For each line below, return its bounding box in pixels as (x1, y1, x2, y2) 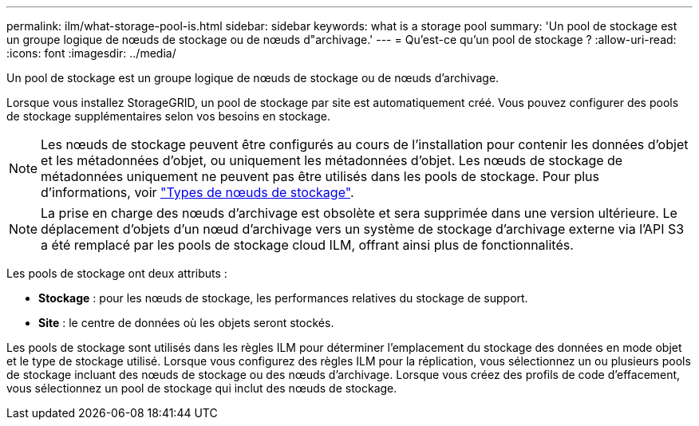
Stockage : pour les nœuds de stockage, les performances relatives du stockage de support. (38, 291, 528, 305)
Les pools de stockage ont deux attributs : (6, 266, 227, 280)
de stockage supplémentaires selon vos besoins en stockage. (6, 109, 330, 123)
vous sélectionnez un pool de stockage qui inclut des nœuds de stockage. (6, 381, 397, 395)
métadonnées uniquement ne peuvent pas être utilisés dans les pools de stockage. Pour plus (41, 168, 599, 184)
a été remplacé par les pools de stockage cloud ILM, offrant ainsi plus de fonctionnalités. (41, 237, 574, 253)
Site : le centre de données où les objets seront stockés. (38, 316, 334, 329)
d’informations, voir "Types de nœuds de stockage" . (41, 184, 354, 200)
